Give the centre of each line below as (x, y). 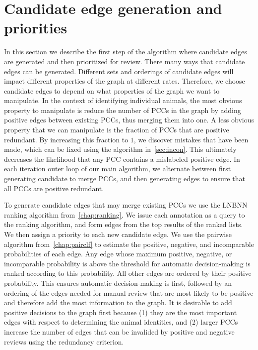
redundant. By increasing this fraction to (66, 139)
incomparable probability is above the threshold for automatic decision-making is (127, 263)
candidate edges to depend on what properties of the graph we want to (112, 90)
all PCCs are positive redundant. (54, 188)
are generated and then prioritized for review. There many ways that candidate (125, 61)
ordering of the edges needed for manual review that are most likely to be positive (129, 292)
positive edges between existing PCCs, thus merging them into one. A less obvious (129, 120)
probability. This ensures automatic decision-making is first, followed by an (118, 283)
